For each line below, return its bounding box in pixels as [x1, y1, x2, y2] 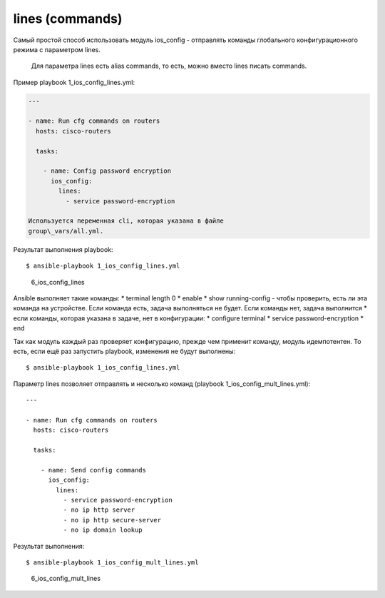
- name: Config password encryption [43, 167, 171, 175]
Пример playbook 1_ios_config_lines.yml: [13, 78, 135, 86]
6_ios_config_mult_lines [31, 574, 101, 583]
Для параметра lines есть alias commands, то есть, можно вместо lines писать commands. [31, 61, 307, 71]
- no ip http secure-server [63, 516, 162, 524]
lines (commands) [13, 11, 123, 26]
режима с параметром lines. [13, 45, 101, 54]
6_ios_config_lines [31, 278, 85, 286]
